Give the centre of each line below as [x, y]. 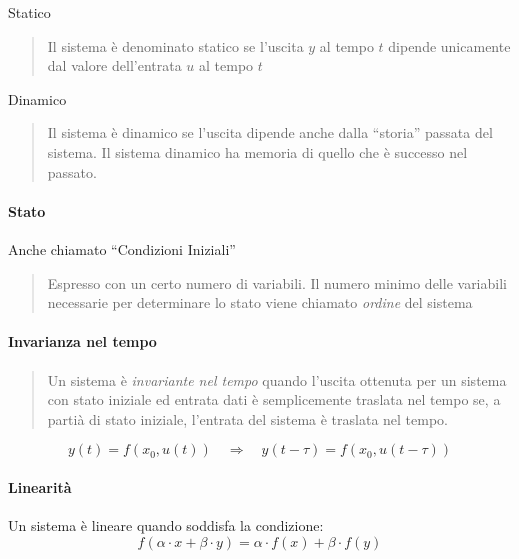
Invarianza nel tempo [82, 341]
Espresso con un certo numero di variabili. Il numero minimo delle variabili [277, 282]
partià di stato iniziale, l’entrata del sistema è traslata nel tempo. [247, 418]
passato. [72, 171]
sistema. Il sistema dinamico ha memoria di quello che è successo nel [257, 151]
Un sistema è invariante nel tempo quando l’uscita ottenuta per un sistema [277, 379]
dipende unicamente [449, 45]
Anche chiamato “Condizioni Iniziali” [122, 248]
